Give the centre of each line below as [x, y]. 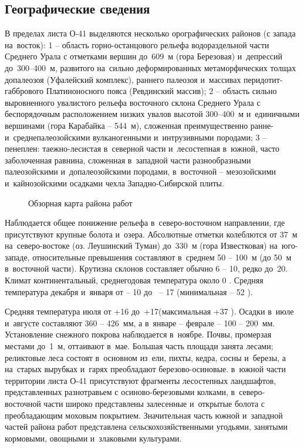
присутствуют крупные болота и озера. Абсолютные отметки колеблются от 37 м [151, 234]
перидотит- [263, 79]
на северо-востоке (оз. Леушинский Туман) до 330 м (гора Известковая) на [141, 245]
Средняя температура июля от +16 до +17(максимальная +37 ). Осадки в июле [149, 311]
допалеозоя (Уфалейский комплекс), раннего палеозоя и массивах [123, 79]
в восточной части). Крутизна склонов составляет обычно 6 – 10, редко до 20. [146, 268]
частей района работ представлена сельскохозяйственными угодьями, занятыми [146, 427]
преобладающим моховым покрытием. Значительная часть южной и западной [144, 415]
